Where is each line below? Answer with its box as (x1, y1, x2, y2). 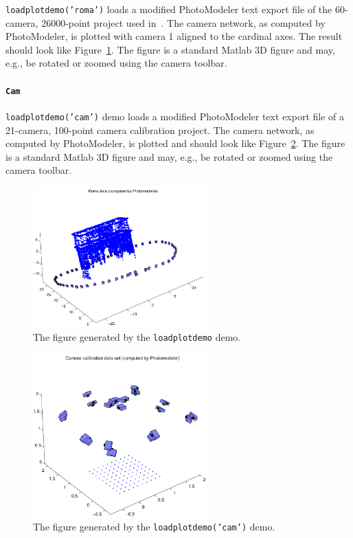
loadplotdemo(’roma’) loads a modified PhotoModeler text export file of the (5, 2, 332, 16)
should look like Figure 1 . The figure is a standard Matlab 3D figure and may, (5, 42, 335, 56)
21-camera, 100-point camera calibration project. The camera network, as (5, 122, 315, 137)
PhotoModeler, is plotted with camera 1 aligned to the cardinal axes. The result (5, 29, 343, 43)
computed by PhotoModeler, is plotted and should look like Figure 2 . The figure (5, 136, 345, 150)
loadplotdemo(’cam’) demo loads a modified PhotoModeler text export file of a (5, 109, 345, 123)
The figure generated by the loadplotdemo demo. (33, 329, 241, 344)
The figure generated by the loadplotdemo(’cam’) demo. (33, 519, 275, 534)
